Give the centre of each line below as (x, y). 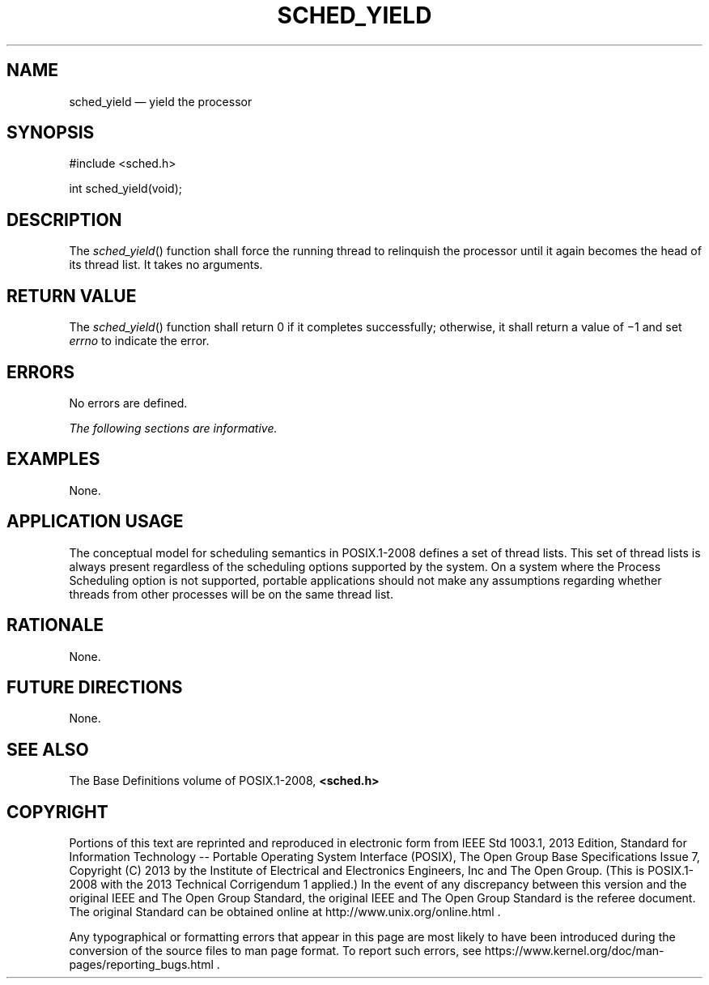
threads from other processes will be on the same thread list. (231, 594)
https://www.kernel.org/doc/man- (574, 951)
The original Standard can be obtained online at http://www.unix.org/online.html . (285, 912)
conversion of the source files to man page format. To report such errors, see (275, 951)
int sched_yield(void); (126, 189)
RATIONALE (55, 625)
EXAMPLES (53, 459)
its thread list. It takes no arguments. (166, 265)
